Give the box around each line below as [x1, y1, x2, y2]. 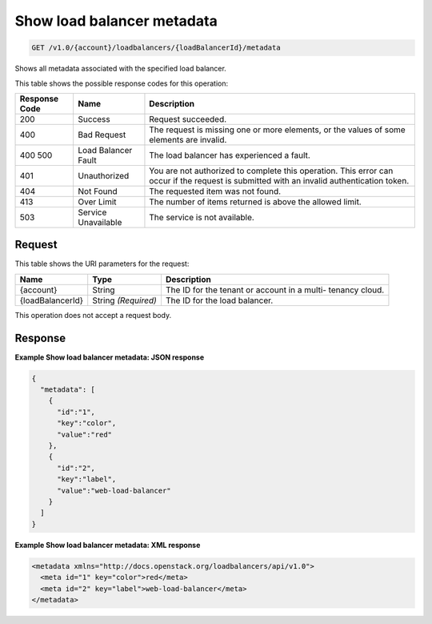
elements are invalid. [149, 134, 227, 145]
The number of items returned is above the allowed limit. [149, 196, 362, 207]
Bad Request [78, 129, 126, 140]
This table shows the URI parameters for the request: [14, 259, 190, 268]
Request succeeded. [149, 113, 227, 124]
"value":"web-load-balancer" [57, 485, 171, 495]
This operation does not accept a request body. [14, 310, 172, 320]
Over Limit [78, 196, 117, 207]
